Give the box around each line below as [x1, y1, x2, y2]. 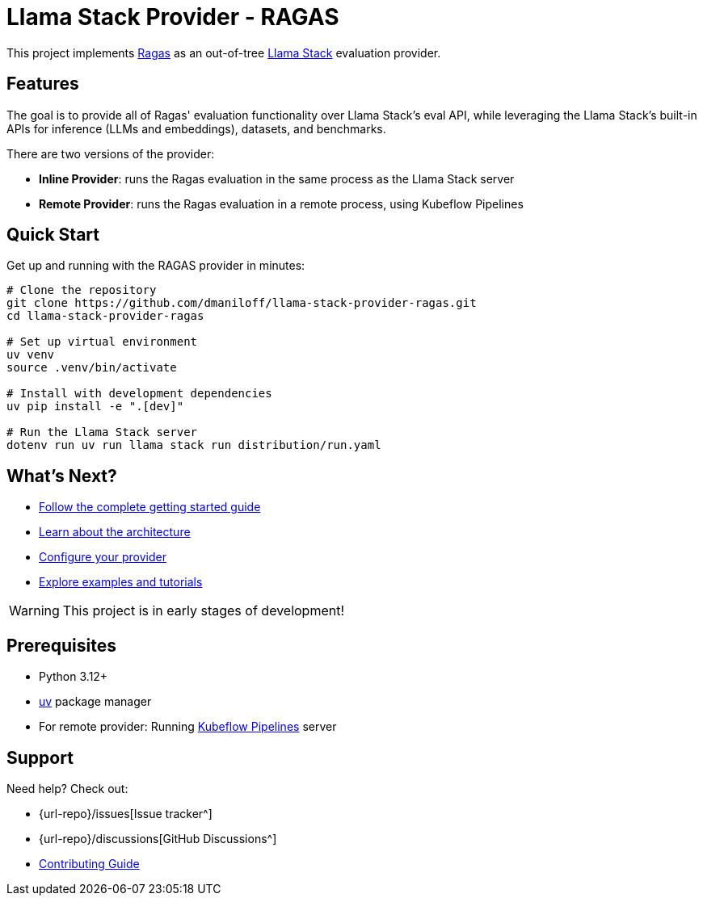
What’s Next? [6, 465, 117, 486]
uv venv [6, 348, 55, 362]
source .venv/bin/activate [6, 361, 177, 375]
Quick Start [6, 224, 99, 245]
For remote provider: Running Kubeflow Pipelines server [39, 720, 337, 734]
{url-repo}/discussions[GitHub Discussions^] [39, 831, 277, 845]
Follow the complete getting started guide [39, 500, 261, 514]
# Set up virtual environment [6, 335, 198, 349]
